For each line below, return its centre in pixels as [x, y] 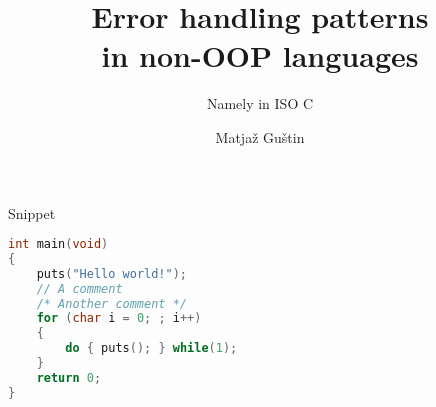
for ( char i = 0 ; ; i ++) [119, 318]
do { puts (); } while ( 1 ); [151, 348]
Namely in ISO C [260, 103]
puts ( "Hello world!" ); [112, 273]
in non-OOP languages [260, 55]
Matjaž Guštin [260, 136]
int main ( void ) [58, 244]
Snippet [32, 212]
